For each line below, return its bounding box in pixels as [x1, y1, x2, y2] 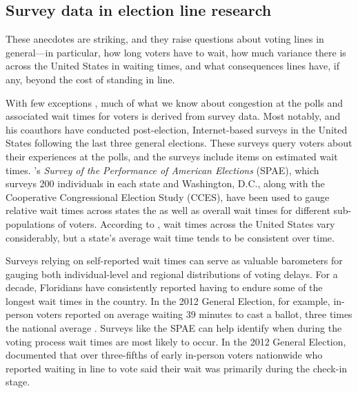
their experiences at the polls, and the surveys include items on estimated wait [6, 149, 338, 163]
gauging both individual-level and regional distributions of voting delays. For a [6, 266, 338, 281]
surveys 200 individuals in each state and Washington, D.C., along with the [6, 176, 325, 191]
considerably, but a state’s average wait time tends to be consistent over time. [6, 230, 335, 244]
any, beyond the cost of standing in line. [6, 72, 175, 86]
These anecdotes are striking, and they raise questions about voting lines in [6, 32, 324, 46]
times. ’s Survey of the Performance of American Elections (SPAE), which [6, 162, 319, 177]
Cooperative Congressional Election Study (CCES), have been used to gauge [6, 189, 330, 204]
